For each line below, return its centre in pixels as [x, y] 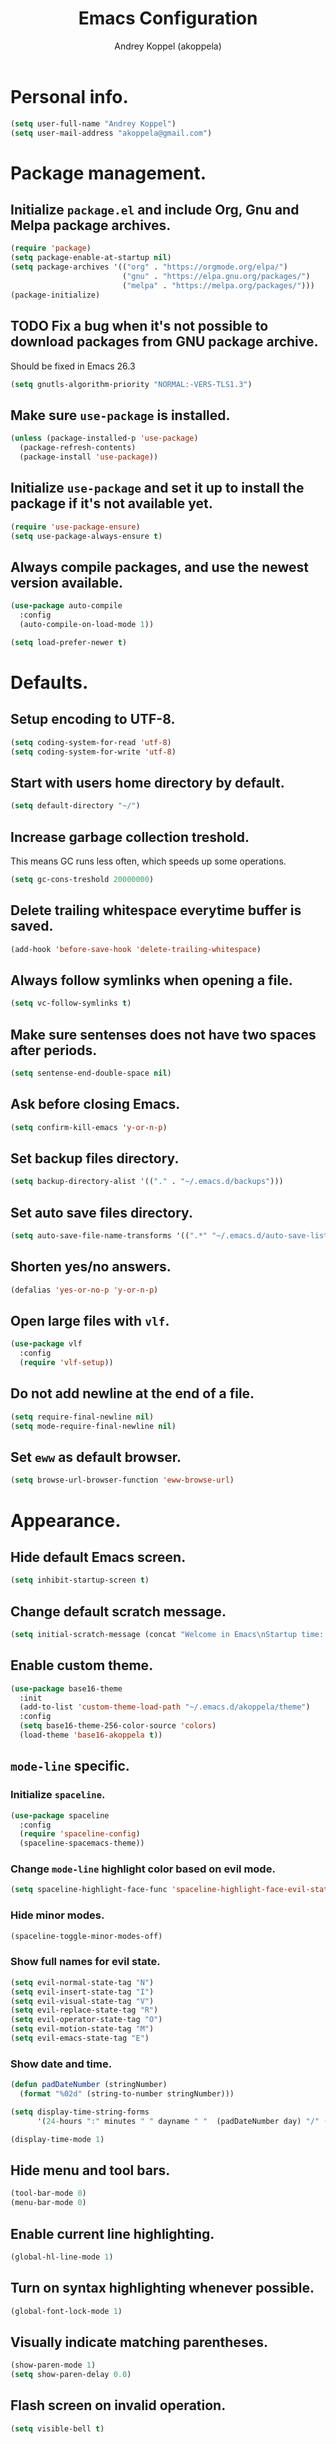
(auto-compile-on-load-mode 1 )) [87, 624]
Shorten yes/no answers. [91, 1267]
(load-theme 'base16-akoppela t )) [91, 1735]
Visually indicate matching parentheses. [139, 2342]
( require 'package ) [51, 248]
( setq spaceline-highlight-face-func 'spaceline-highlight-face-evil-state [171, 1890]
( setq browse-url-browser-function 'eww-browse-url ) [122, 1480]
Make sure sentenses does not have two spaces [163, 1034]
